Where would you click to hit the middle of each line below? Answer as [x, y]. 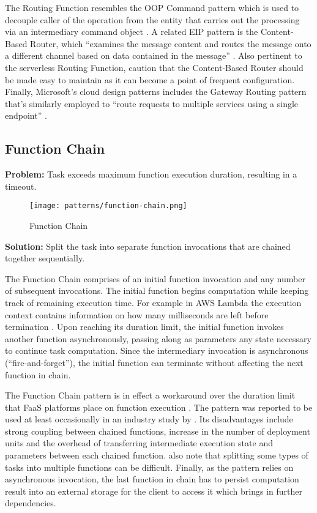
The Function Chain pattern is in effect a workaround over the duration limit [150, 395]
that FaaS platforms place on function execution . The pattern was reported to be [159, 407]
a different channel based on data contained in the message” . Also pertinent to [154, 55]
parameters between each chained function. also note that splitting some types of [157, 455]
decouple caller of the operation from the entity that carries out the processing [152, 19]
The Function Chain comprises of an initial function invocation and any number [155, 278]
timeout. [21, 186]
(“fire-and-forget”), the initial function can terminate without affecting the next [154, 362]
